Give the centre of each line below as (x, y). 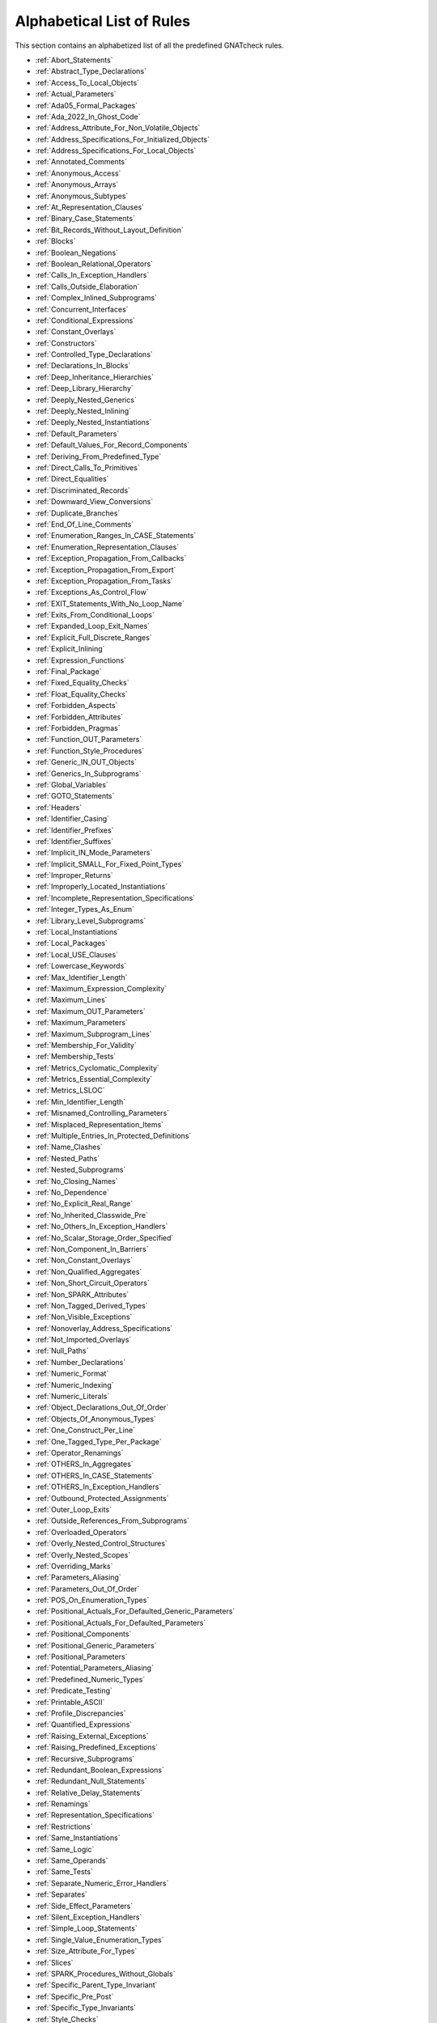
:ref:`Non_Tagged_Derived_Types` (92, 1305)
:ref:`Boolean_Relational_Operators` (94, 264)
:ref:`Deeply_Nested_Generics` (86, 400)
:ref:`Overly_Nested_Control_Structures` (101, 1544)
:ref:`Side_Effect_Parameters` (84, 1906)
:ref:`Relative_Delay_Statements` (89, 1792)
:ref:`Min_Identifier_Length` (81, 1101)
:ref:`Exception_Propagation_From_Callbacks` (111, 558)
